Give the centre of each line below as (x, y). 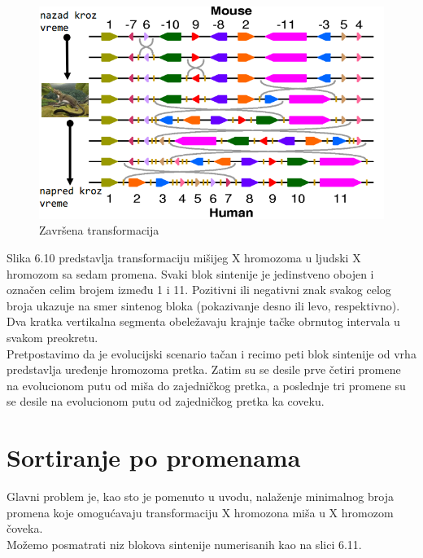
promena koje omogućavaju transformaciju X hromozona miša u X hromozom (200, 512)
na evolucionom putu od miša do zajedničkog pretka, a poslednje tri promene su (206, 385)
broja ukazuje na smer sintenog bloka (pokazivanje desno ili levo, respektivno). (203, 305)
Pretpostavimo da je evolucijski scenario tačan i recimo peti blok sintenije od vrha (211, 353)
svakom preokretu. (52, 337)
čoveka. (25, 528)
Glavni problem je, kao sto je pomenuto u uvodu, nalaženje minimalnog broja (200, 496)
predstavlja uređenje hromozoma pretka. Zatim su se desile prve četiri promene (204, 369)
